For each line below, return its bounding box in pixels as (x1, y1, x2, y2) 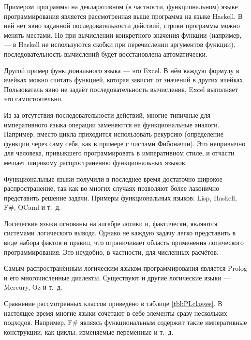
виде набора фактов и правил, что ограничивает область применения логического (4, 237, 244, 247)
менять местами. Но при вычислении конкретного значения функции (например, (4, 30, 242, 40)
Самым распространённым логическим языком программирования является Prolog (4, 263, 247, 273)
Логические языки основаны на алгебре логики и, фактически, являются (4, 218, 218, 228)
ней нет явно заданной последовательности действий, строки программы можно (4, 20, 240, 31)
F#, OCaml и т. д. (4, 202, 61, 212)
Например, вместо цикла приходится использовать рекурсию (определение (4, 129, 223, 139)
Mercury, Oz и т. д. (4, 282, 62, 292)
